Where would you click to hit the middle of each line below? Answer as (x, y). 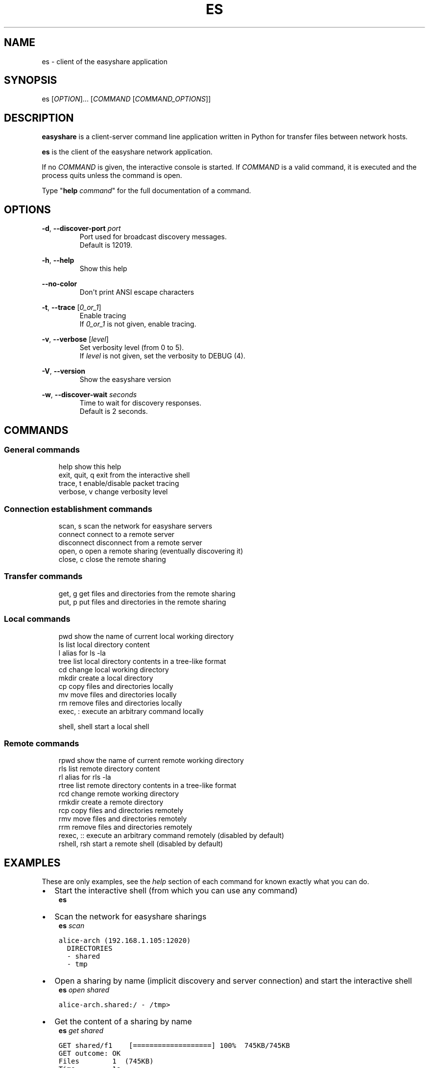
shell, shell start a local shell (104, 726)
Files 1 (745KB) (106, 1061)
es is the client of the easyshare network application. (127, 152)
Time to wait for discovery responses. (141, 403)
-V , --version (63, 371)
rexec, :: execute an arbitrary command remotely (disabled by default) (171, 836)
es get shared (81, 1031)
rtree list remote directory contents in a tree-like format (147, 786)
